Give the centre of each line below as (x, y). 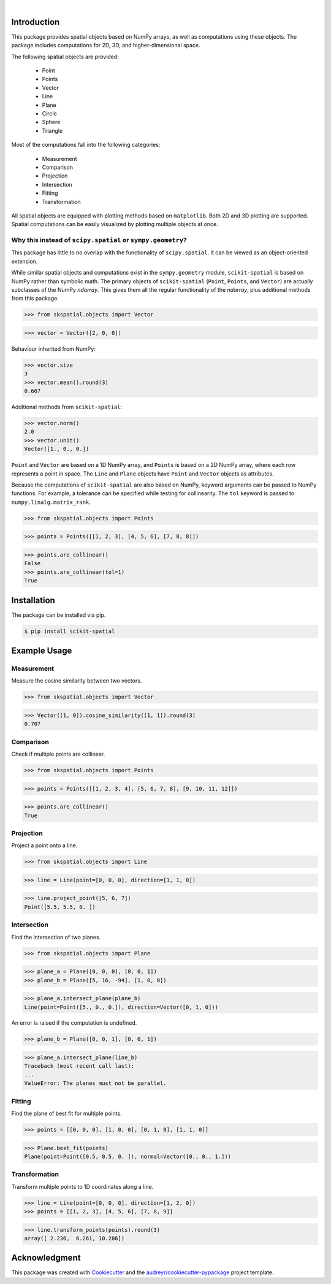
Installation (33, 600)
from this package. (35, 299)
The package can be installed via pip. (59, 615)
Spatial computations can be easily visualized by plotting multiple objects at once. (115, 224)
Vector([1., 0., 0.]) (57, 449)
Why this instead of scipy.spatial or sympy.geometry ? (99, 240)
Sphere (51, 122)
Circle (50, 114)
